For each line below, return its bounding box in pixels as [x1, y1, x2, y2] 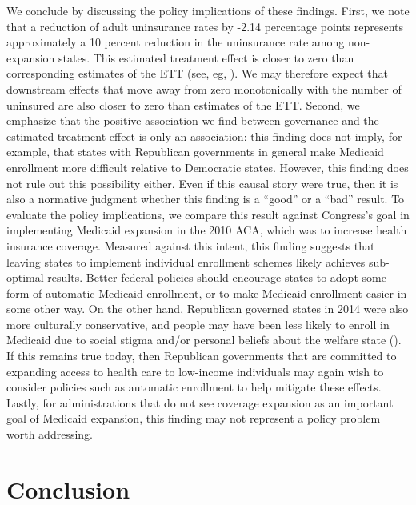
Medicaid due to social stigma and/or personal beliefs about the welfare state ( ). [6, 331, 402, 348]
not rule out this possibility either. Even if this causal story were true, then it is [6, 174, 398, 191]
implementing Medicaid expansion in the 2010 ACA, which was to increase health [6, 222, 407, 238]
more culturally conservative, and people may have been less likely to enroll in [6, 315, 390, 332]
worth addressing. [6, 426, 93, 443]
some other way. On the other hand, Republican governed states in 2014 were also [6, 300, 409, 317]
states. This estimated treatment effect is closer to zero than [58, 49, 354, 66]
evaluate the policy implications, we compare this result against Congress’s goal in [6, 206, 410, 222]
